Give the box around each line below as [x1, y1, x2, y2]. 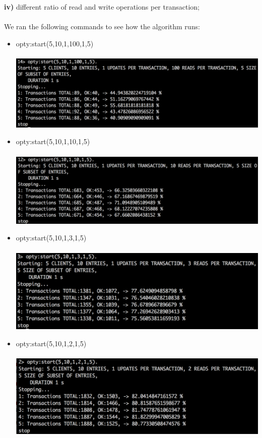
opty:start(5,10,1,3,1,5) [16, 232, 87, 243]
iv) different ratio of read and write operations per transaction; [4, 2, 200, 12]
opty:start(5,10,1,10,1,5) [16, 136, 90, 147]
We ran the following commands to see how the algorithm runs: [4, 21, 200, 32]
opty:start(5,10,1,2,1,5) [16, 338, 87, 348]
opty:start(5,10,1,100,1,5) [16, 38, 94, 48]
